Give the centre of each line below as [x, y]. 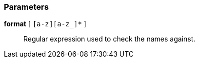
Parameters [26, 7]
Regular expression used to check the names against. [109, 39]
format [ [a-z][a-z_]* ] [45, 24]
